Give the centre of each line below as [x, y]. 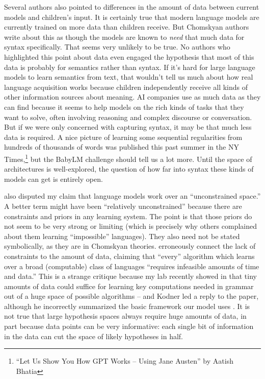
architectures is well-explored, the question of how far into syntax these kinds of [129, 169]
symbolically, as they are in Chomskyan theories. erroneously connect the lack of [130, 246]
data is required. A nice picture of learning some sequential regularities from [123, 137]
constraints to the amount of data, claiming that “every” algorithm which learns [129, 256]
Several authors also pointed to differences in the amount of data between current [132, 7]
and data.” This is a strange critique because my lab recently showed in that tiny [130, 276]
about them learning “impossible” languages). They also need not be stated [122, 236]
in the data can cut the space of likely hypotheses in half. [94, 336]
